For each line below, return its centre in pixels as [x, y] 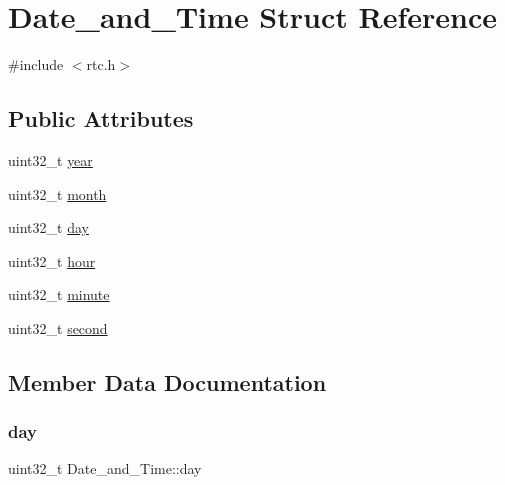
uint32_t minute [59, 294]
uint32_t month [57, 193]
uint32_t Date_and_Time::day [105, 468]
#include [36, 64]
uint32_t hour [52, 260]
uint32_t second [58, 327]
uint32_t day [48, 227]
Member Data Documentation [167, 381]
